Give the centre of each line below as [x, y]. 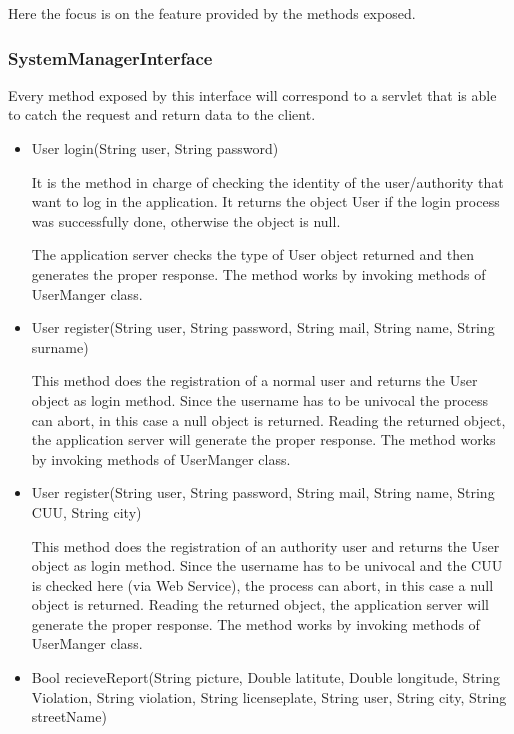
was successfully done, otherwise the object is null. [186, 220]
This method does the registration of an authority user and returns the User [265, 545]
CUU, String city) [86, 511]
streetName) [69, 716]
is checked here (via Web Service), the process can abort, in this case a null [262, 584]
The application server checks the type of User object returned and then [252, 254]
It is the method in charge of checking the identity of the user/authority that [267, 181]
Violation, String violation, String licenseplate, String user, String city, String [269, 696]
